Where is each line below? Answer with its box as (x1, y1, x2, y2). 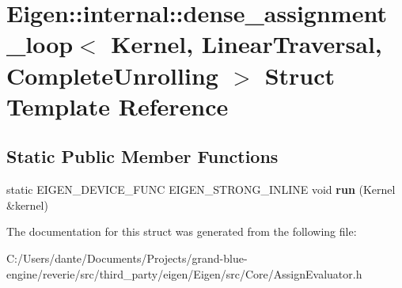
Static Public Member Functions (6, 144, 279, 169)
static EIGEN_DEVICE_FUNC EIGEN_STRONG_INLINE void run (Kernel (6, 181, 396, 198)
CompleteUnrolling (6, 59, 218, 91)
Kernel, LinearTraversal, (111, 28, 382, 60)
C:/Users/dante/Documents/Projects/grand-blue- (6, 249, 248, 266)
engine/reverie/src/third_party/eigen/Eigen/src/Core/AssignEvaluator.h (6, 265, 362, 282)
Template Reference (6, 89, 229, 122)
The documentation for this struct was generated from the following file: (6, 223, 357, 240)
